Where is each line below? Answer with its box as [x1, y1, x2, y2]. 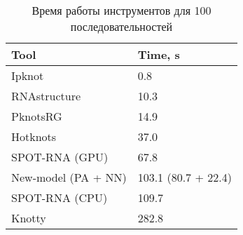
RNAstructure [11, 88, 81, 104]
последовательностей [70, 18, 173, 34]
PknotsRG [11, 108, 62, 124]
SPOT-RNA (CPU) [11, 189, 108, 206]
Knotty [11, 210, 46, 226]
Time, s [137, 46, 180, 62]
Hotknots [11, 128, 57, 145]
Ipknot [11, 67, 44, 83]
